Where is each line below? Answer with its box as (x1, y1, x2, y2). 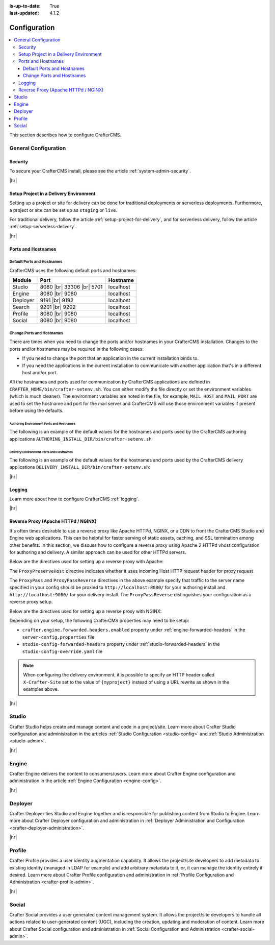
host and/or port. (22, 369, 58, 375)
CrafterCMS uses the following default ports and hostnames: (9, 268, 137, 274)
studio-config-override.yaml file (22, 648, 103, 655)
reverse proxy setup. (9, 599, 53, 605)
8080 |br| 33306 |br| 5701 (40, 283, 103, 290)
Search (12, 304, 30, 311)
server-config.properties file (22, 634, 95, 640)
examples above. (23, 686, 59, 692)
